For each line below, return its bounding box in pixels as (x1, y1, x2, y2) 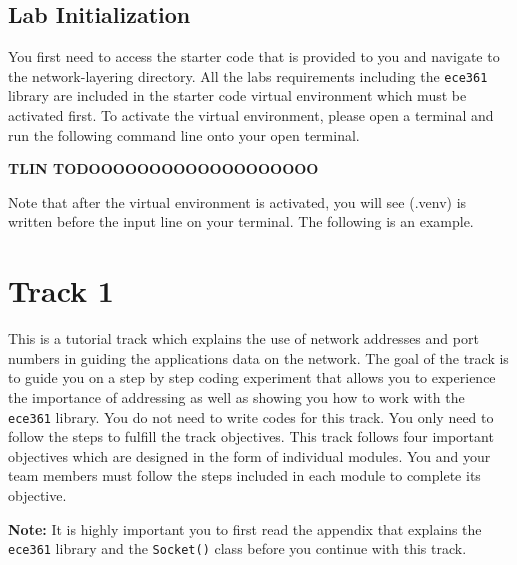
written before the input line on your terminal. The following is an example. (8, 211, 474, 232)
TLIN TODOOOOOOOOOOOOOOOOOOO (8, 158, 319, 179)
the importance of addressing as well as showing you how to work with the (8, 386, 465, 407)
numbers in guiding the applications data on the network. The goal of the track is (8, 347, 509, 368)
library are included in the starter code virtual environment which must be (8, 85, 467, 106)
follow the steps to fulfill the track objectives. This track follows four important (8, 426, 494, 447)
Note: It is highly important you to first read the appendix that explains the (8, 518, 482, 539)
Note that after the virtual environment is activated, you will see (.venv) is (8, 191, 467, 212)
